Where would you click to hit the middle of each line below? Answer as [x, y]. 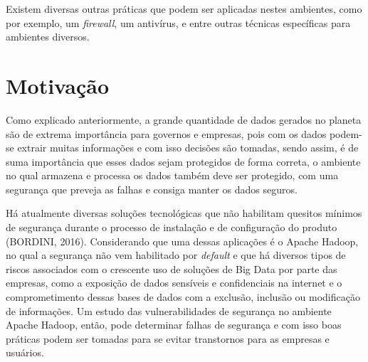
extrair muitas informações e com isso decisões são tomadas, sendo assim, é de [188, 148]
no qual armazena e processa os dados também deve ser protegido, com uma [172, 175]
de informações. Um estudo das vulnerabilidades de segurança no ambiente [169, 310]
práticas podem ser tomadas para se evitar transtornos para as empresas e [168, 338]
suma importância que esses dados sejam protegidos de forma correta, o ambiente [183, 161]
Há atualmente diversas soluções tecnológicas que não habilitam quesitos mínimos [184, 213]
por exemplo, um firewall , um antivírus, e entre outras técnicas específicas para [178, 22]
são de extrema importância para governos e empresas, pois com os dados [166, 133]
